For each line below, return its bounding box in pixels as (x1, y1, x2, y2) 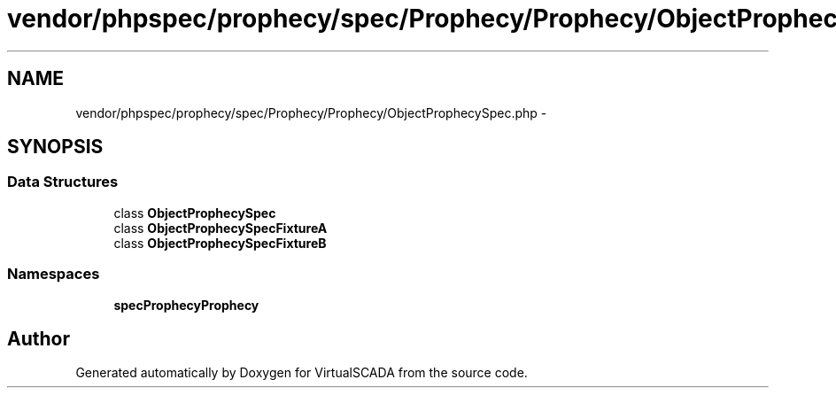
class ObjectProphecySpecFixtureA (113, 220, 328, 236)
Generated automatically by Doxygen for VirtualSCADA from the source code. (75, 365, 528, 381)
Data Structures (7, 173, 119, 191)
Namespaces (7, 265, 100, 283)
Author (7, 327, 70, 350)
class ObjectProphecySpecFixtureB (113, 235, 327, 251)
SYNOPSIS (7, 136, 104, 159)
